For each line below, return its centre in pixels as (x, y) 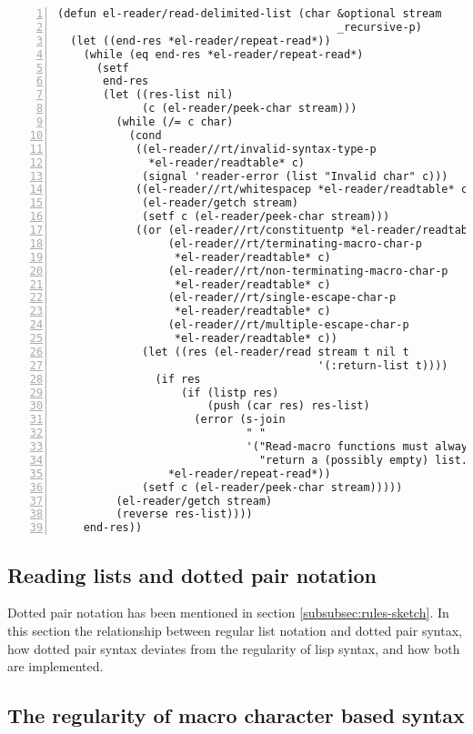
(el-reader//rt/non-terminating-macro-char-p (308, 271)
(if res (178, 379)
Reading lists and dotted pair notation (192, 574)
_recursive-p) (379, 27)
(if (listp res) (230, 392)
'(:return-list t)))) (383, 365)
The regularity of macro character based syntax (236, 715)
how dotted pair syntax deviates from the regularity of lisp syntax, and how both (234, 648)
